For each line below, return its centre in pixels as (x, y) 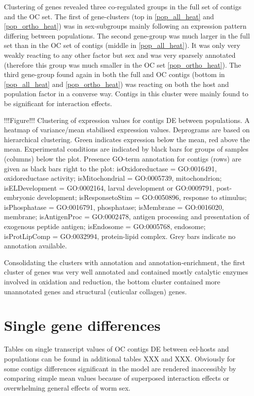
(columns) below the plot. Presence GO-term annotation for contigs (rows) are (123, 158)
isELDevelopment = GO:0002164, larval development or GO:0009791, (109, 187)
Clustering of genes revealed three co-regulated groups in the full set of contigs (123, 6)
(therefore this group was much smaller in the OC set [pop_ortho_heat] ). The (123, 64)
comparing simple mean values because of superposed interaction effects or (117, 378)
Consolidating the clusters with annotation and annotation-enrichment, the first (125, 262)
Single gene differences (82, 325)
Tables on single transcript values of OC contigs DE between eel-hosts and (116, 349)
